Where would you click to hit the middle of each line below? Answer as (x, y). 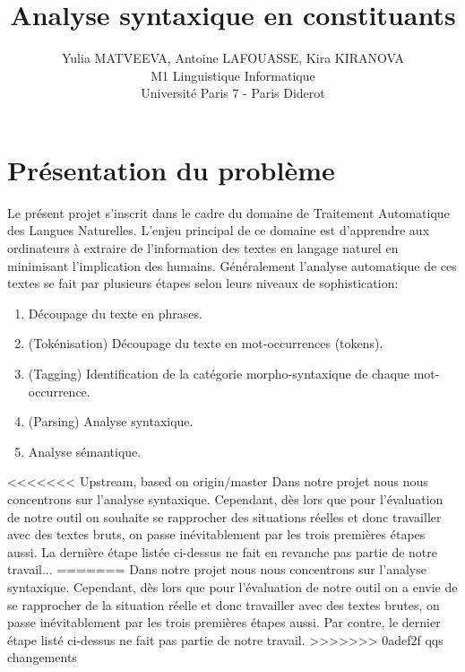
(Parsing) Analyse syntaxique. (111, 421)
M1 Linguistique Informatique (233, 75)
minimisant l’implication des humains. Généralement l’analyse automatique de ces (232, 265)
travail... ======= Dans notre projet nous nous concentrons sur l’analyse (217, 569)
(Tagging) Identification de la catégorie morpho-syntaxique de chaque (219, 373)
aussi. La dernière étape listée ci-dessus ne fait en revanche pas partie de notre (222, 551)
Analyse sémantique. (85, 451)
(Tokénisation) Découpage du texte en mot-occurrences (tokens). (206, 343)
